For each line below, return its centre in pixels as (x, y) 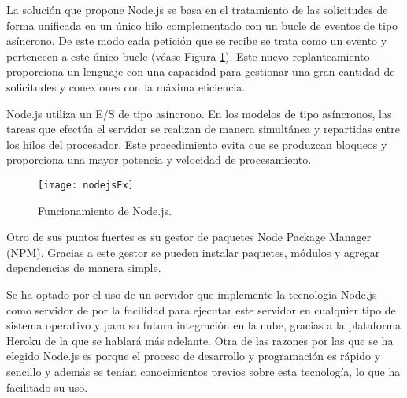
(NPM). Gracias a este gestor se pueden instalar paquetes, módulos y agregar (193, 252)
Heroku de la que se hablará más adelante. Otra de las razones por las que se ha (200, 340)
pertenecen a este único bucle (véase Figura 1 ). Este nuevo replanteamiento (188, 56)
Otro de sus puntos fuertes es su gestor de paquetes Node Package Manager (189, 237)
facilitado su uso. (47, 387)
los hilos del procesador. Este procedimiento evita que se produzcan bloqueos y (197, 144)
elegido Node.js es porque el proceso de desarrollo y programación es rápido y (194, 356)
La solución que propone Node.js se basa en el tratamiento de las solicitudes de (197, 9)
